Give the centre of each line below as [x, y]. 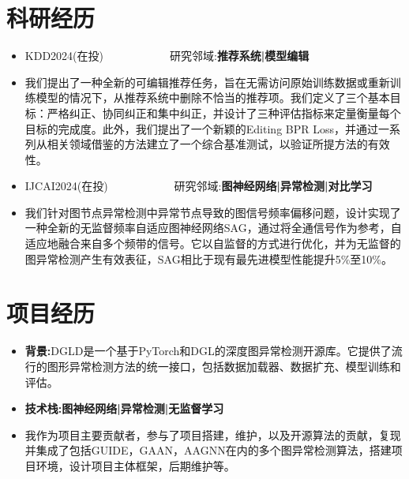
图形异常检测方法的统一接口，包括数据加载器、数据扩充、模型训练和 [224, 366]
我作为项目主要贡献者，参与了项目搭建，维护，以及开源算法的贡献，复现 [213, 434]
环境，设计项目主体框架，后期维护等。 [135, 465]
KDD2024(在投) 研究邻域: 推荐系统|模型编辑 [167, 56]
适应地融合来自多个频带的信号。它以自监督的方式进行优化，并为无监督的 [213, 243]
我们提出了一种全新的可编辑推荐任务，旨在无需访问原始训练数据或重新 [207, 82]
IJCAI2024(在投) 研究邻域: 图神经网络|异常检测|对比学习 [199, 186]
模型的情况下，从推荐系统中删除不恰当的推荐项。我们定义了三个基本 [213, 97]
